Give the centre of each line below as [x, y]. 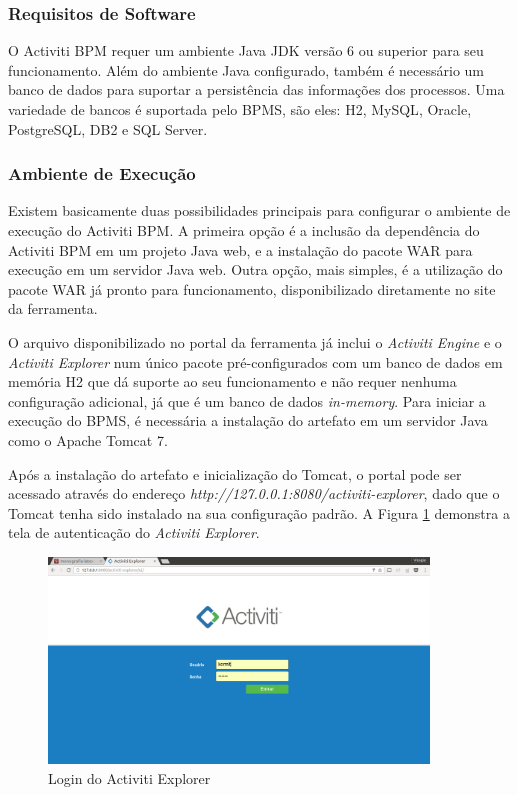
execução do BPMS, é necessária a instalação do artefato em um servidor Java [248, 420]
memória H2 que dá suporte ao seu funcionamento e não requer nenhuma [232, 381]
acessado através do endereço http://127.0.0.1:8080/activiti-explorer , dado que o [254, 493]
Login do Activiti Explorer [129, 778]
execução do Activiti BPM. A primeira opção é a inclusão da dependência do [244, 230]
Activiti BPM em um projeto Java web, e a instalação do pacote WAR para [240, 249]
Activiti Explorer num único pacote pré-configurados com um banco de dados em [255, 361]
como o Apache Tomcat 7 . [88, 439]
